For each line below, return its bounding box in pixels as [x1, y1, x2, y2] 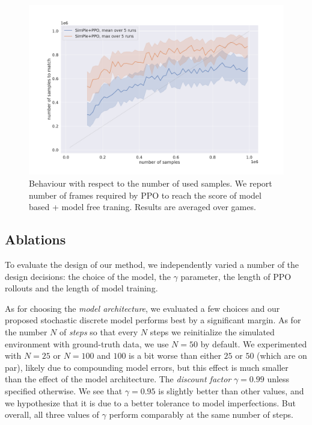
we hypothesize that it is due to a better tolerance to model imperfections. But [5, 396, 296, 409]
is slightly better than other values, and [158, 384, 304, 397]
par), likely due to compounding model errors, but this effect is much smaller [5, 361, 289, 373]
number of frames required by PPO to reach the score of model [29, 188, 262, 201]
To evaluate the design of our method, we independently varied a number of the [5, 258, 299, 270]
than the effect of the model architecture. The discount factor [5, 373, 231, 385]
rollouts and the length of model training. [5, 282, 158, 294]
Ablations [5, 230, 66, 249]
